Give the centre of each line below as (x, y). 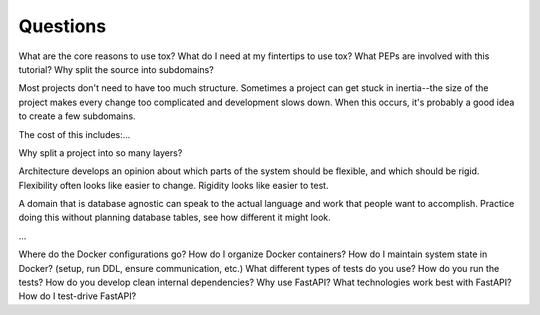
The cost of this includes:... (74, 134)
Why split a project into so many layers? (100, 152)
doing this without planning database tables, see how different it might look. (175, 217)
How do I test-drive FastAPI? (77, 296)
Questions (62, 26)
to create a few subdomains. (77, 116)
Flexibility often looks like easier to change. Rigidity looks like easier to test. (173, 185)
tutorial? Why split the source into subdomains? (116, 69)
